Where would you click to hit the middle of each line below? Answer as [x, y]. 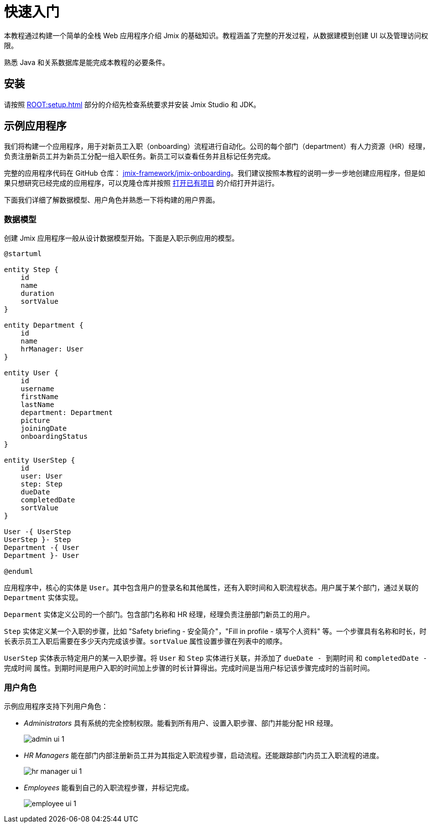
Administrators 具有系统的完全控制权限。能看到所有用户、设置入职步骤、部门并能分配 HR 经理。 [181, 723]
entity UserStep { [40, 460]
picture [35, 421]
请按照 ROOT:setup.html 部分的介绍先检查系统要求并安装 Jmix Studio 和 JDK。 [132, 104]
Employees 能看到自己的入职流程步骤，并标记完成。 [109, 787]
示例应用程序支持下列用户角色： [56, 706]
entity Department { [44, 325]
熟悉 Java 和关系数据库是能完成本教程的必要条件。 [87, 62]
